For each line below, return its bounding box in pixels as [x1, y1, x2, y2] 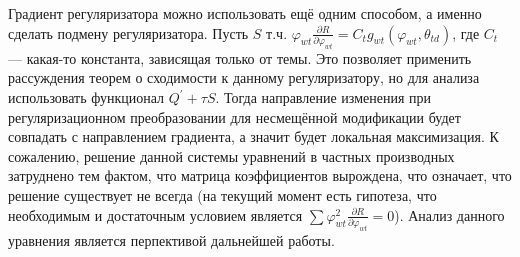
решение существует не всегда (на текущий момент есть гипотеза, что [8, 185, 437, 206]
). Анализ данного [394, 204, 505, 225]
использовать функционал [8, 87, 165, 108]
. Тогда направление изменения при [215, 87, 431, 108]
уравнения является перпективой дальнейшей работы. [8, 229, 335, 250]
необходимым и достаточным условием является [8, 204, 303, 225]
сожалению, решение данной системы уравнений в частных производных [8, 145, 455, 166]
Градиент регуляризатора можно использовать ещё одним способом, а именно [8, 3, 482, 23]
